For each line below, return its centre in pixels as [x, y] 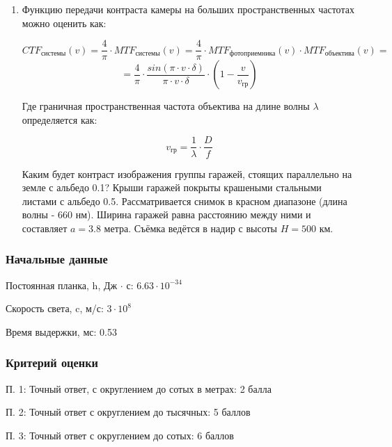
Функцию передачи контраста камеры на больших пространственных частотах [188, 9]
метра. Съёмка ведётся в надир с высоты [190, 228]
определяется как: [60, 119]
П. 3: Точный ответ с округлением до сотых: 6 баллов [120, 435]
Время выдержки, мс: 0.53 [61, 331]
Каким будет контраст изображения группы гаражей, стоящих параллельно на [187, 173]
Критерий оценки [52, 363]
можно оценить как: [64, 23]
